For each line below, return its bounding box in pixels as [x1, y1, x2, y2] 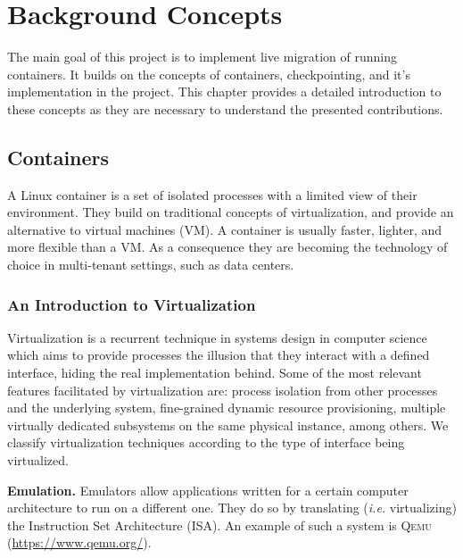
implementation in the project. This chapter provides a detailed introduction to [7, 82, 442, 101]
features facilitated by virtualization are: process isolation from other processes [7, 380, 438, 399]
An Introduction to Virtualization [7, 293, 256, 315]
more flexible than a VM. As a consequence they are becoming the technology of [7, 237, 448, 256]
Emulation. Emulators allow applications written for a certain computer [7, 480, 409, 499]
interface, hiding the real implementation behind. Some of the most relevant [7, 363, 422, 382]
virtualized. [7, 451, 69, 470]
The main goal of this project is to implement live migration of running [7, 47, 398, 66]
